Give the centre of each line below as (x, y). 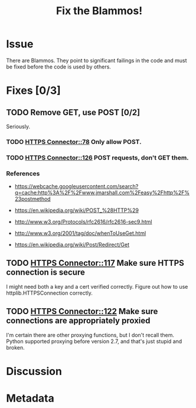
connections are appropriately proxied (78, 321)
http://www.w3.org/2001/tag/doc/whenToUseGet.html (80, 233)
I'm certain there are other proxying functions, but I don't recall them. (90, 335)
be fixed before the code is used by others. (58, 67)
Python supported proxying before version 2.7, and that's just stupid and (94, 341)
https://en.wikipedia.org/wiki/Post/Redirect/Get (72, 245)
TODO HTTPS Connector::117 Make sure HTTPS (95, 263)
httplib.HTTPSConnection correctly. (50, 293)
